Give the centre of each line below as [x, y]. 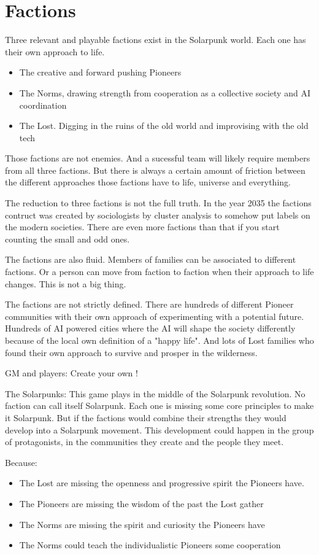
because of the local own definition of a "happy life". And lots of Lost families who [159, 340]
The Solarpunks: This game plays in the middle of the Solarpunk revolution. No [155, 393]
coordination [43, 105]
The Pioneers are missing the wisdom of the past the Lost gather [141, 503]
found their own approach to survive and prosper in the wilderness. [131, 352]
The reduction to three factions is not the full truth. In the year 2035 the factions [158, 203]
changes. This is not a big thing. [66, 283]
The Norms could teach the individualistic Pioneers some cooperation [150, 545]
